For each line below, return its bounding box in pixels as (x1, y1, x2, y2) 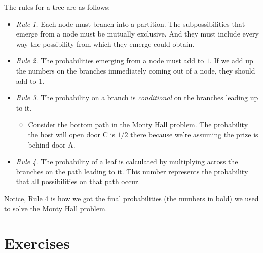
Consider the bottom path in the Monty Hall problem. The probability (28, 119, 248, 130)
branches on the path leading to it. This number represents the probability (16, 166, 248, 176)
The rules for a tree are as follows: (4, 2, 110, 12)
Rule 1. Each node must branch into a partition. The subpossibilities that (16, 18, 245, 29)
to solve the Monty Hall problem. (4, 203, 107, 213)
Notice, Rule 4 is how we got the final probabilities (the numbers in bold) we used (4, 193, 259, 203)
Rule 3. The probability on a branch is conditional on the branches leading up (16, 92, 258, 103)
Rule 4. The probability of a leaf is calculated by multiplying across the (16, 156, 238, 167)
